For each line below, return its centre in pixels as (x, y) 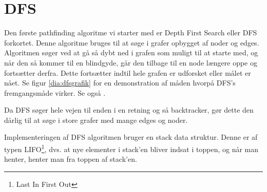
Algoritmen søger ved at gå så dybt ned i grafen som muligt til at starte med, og (131, 52)
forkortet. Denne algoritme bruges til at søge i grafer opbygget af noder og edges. (132, 42)
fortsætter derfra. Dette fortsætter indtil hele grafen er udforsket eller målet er (128, 72)
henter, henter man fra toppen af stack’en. (71, 159)
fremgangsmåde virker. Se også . (55, 92)
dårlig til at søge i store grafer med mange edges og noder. (96, 120)
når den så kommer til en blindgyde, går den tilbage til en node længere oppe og (131, 62)
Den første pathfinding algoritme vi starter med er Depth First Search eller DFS (131, 33)
